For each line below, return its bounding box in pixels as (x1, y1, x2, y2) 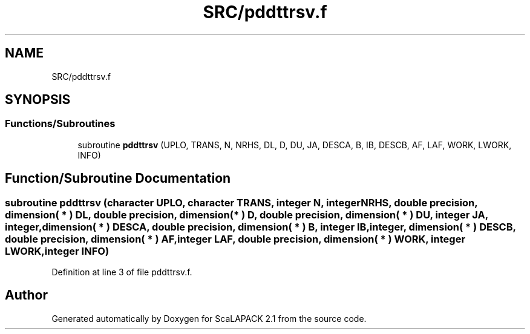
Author (5, 287, 48, 303)
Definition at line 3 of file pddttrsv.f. (51, 267, 192, 278)
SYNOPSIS (5, 92, 71, 108)
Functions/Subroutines (5, 117, 116, 130)
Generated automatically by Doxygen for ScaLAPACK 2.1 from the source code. (51, 313, 367, 324)
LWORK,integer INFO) (5, 244, 110, 257)
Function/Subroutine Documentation (5, 171, 231, 186)
